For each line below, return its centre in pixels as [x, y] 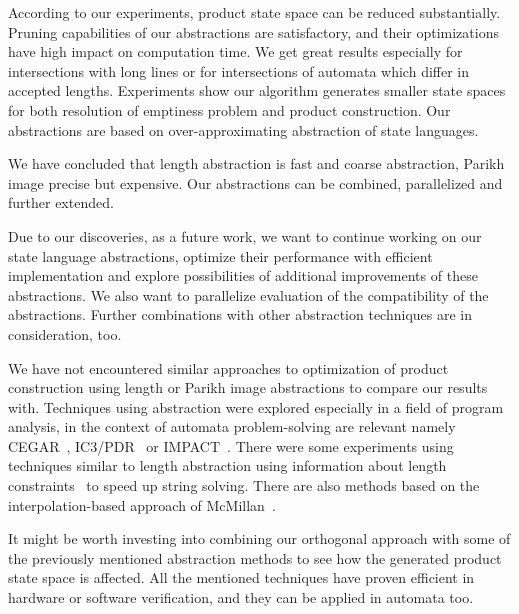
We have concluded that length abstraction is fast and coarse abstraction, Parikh [256, 163]
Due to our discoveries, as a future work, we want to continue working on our [245, 235]
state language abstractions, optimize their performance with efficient [220, 255]
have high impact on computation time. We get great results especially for [235, 51]
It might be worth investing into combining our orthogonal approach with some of [259, 538]
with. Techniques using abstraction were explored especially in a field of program [256, 406]
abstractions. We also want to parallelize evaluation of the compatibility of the [248, 294]
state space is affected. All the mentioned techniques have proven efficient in [241, 577]
